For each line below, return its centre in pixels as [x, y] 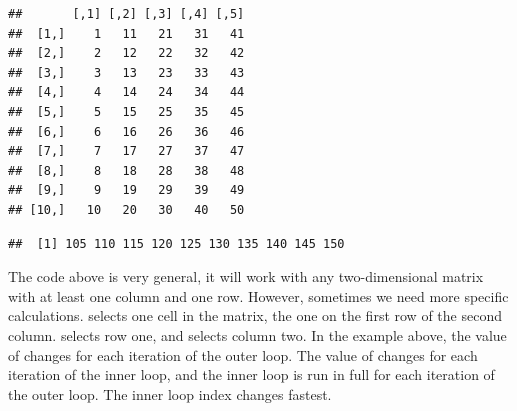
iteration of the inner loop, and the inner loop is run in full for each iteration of [251, 374]
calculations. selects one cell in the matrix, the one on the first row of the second [255, 315]
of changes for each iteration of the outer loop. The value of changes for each [243, 354]
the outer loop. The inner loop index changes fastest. [170, 393]
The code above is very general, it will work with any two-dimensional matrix [246, 276]
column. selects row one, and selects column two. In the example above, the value [257, 334]
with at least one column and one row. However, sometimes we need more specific [258, 295]
